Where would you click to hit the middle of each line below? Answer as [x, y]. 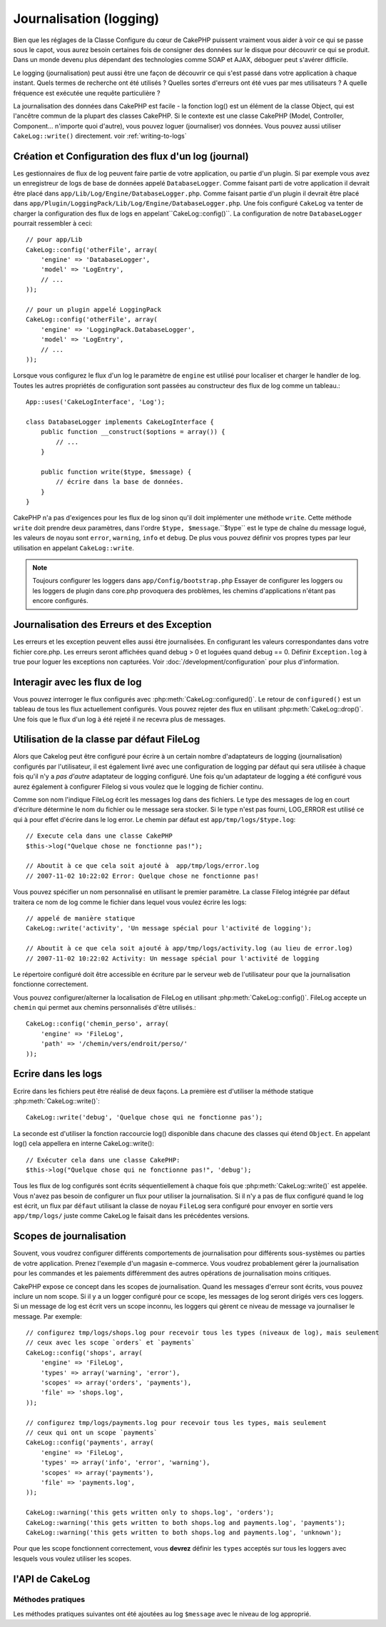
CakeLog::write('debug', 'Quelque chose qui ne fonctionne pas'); [144, 1117]
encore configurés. [60, 601]
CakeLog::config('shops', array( [84, 1353]
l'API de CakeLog [52, 1579]
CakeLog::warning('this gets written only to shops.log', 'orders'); [150, 1512]
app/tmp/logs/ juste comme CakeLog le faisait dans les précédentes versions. [131, 1216]
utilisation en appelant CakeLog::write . [74, 548]
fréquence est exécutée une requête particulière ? [87, 93]
